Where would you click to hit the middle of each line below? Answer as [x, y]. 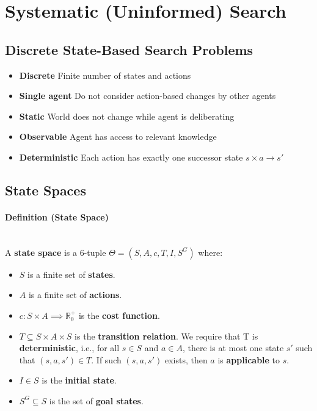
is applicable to [249, 359]
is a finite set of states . [71, 274]
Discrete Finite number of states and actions [105, 75]
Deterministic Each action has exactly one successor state [131, 157]
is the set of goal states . [96, 400]
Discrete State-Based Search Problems [129, 49]
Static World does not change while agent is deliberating [127, 116]
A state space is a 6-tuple [56, 252]
